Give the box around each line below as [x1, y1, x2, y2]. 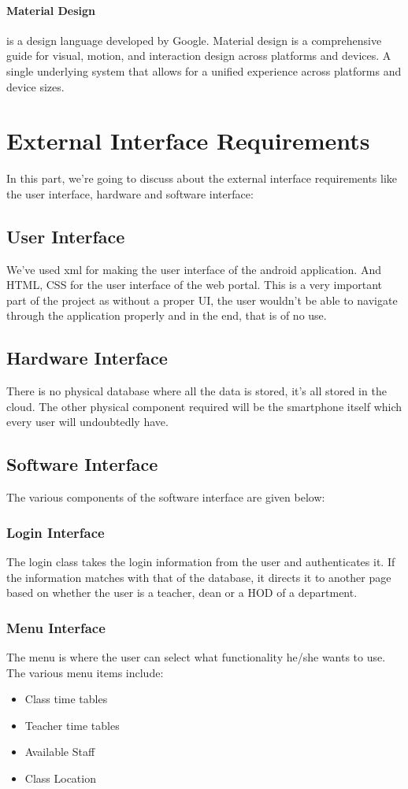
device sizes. [6, 78, 65, 94]
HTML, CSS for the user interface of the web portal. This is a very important [6, 276, 383, 293]
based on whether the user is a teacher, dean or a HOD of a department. [6, 584, 358, 601]
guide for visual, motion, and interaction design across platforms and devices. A [6, 47, 391, 64]
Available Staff [24, 743, 95, 760]
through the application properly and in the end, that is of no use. [6, 307, 327, 324]
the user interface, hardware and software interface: [6, 185, 254, 202]
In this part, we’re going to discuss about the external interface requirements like [6, 170, 398, 187]
